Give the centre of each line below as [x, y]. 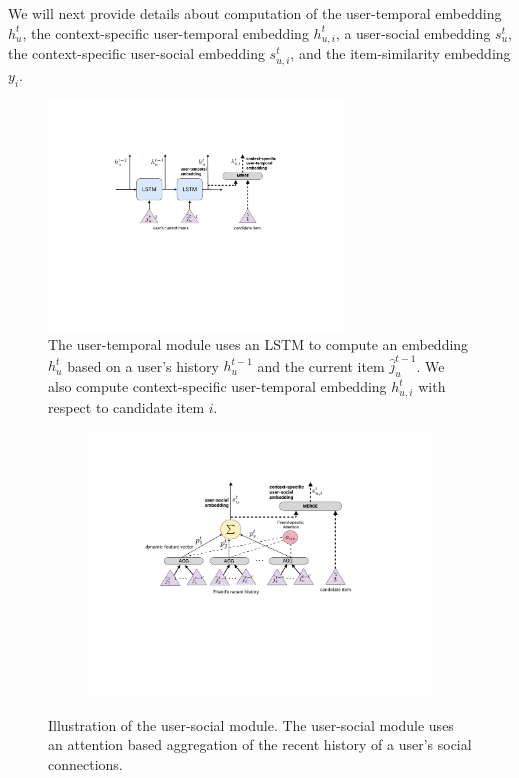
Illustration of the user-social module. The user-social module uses [251, 724]
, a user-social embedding [413, 32]
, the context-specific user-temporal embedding [165, 32]
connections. [85, 764]
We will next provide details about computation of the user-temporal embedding [255, 13]
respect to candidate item [126, 406]
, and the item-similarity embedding [400, 53]
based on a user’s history [143, 365]
